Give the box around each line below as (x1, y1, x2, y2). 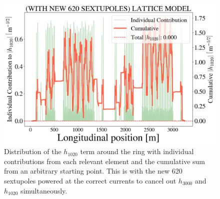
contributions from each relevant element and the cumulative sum (4, 156, 205, 166)
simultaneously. (20, 185, 67, 196)
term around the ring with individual (80, 146, 194, 157)
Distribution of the (4, 146, 61, 157)
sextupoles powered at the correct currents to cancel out (4, 175, 176, 186)
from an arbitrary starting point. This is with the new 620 (4, 166, 182, 176)
